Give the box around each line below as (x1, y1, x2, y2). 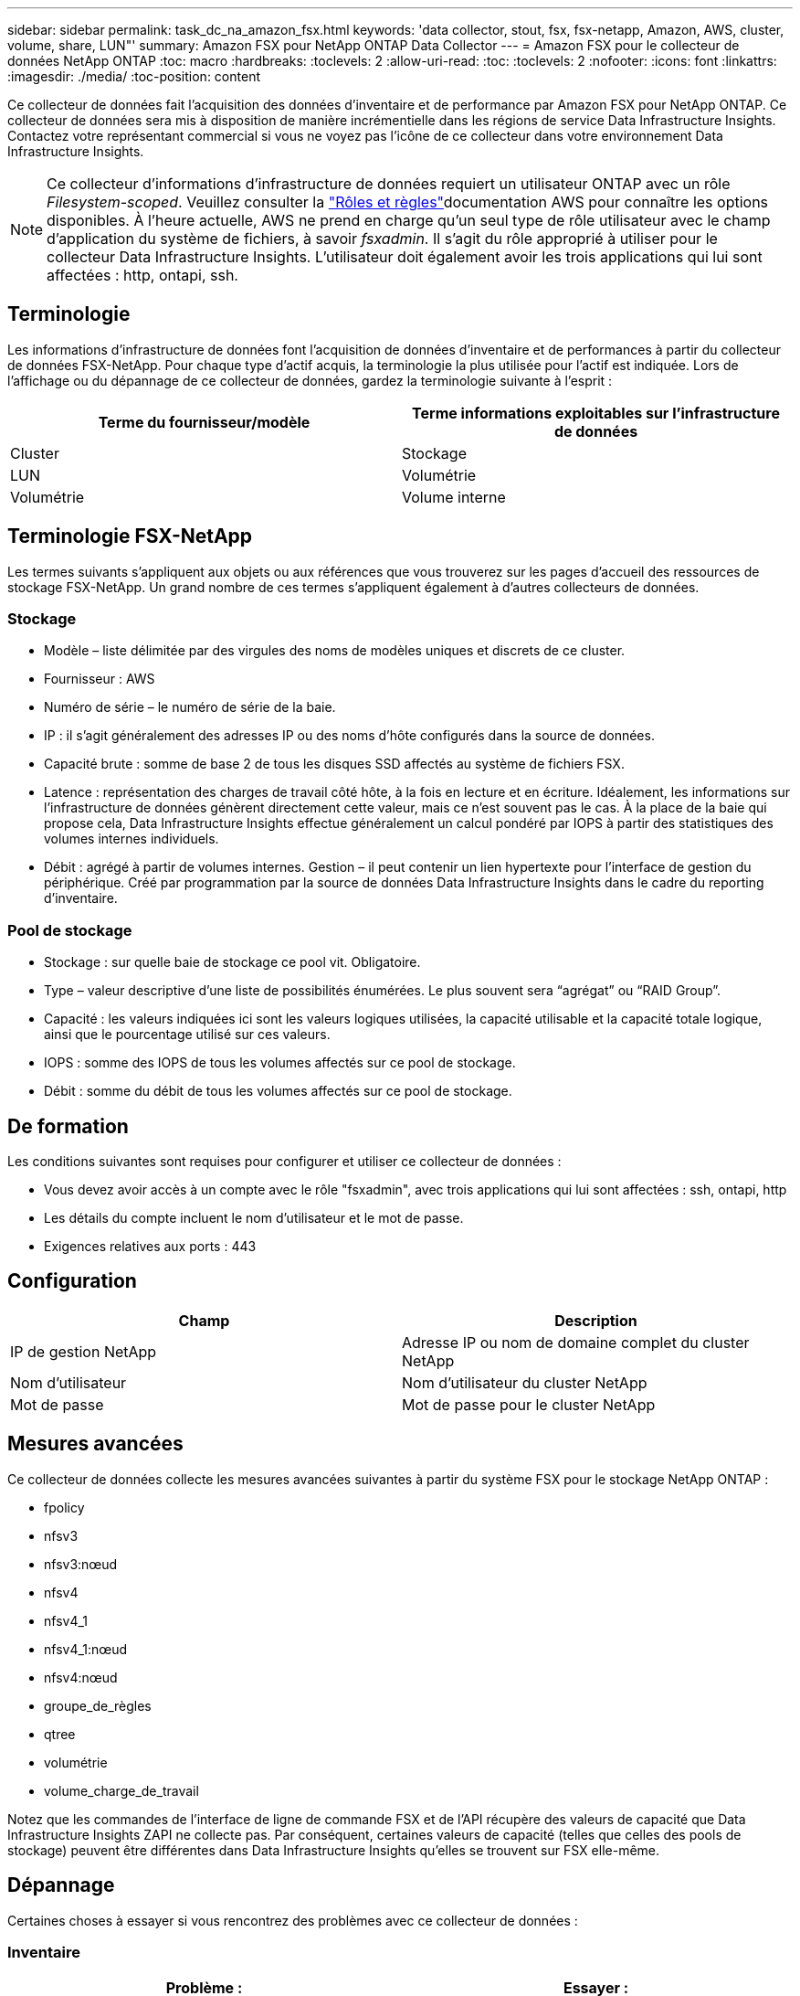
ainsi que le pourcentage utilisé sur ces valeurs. (44, 1026, 331, 1043)
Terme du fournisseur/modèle (98, 412, 311, 431)
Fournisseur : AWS (44, 671, 155, 687)
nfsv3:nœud (44, 1555, 118, 1572)
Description (554, 1311, 637, 1330)
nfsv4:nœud (44, 1669, 118, 1685)
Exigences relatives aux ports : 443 (44, 1238, 257, 1255)
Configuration (7, 1269, 137, 1293)
